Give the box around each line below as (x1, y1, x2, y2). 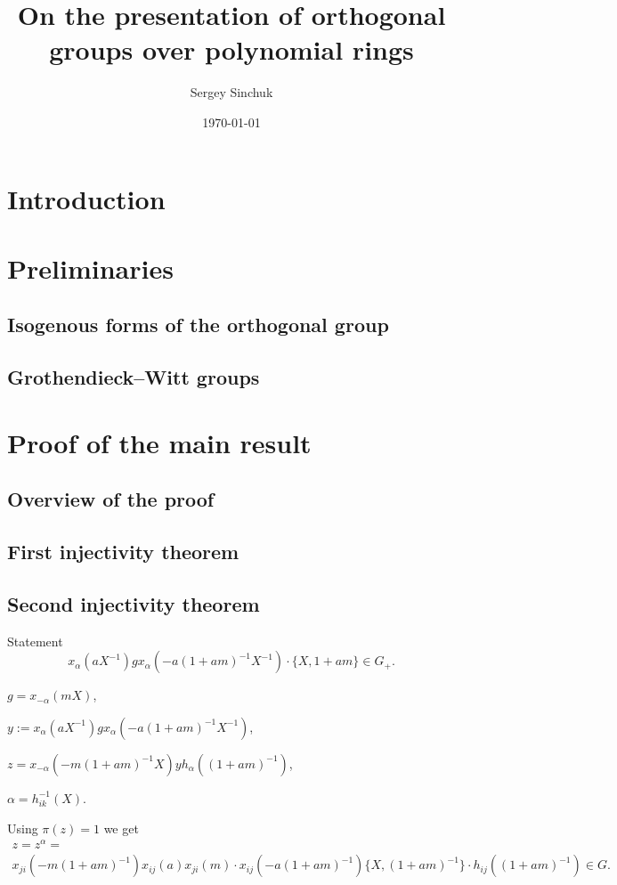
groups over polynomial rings (49, 31, 414, 68)
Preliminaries (7, 249, 174, 286)
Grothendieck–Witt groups (7, 363, 260, 391)
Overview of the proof (7, 485, 215, 513)
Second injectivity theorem (7, 589, 260, 617)
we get (103, 818, 139, 837)
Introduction (7, 180, 166, 216)
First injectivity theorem (7, 538, 239, 565)
